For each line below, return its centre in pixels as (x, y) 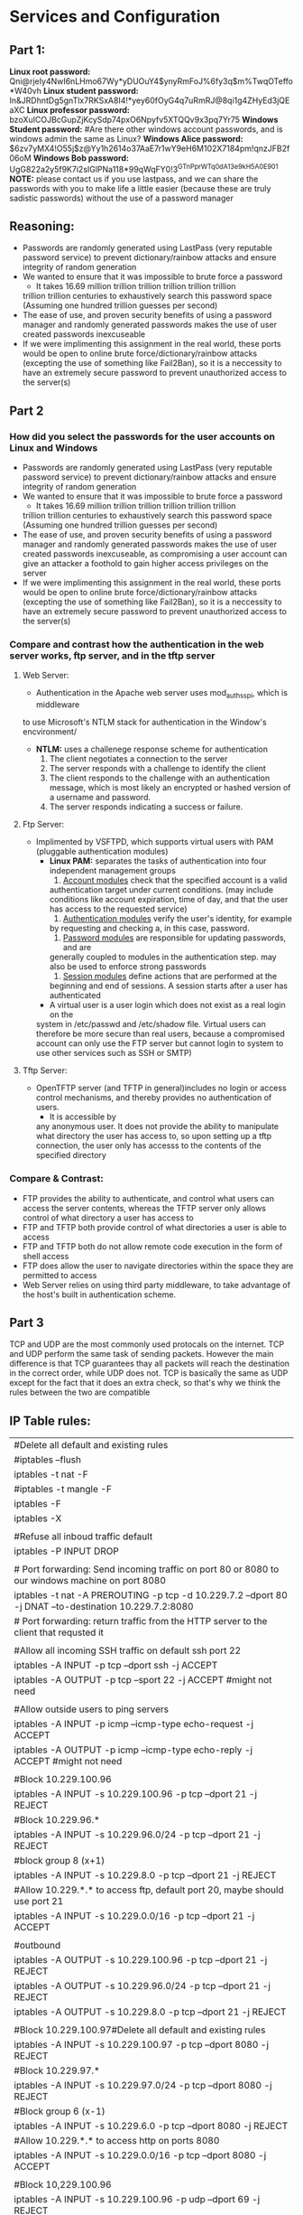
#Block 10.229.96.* (57, 1820)
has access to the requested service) (118, 909)
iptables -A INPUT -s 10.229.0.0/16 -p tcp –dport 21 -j (134, 1916)
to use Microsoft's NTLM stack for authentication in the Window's (145, 722)
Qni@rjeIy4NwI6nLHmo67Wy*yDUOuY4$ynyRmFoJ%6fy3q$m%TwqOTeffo (151, 81)
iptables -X (38, 1519)
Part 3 (27, 1322)
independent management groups (112, 871)
